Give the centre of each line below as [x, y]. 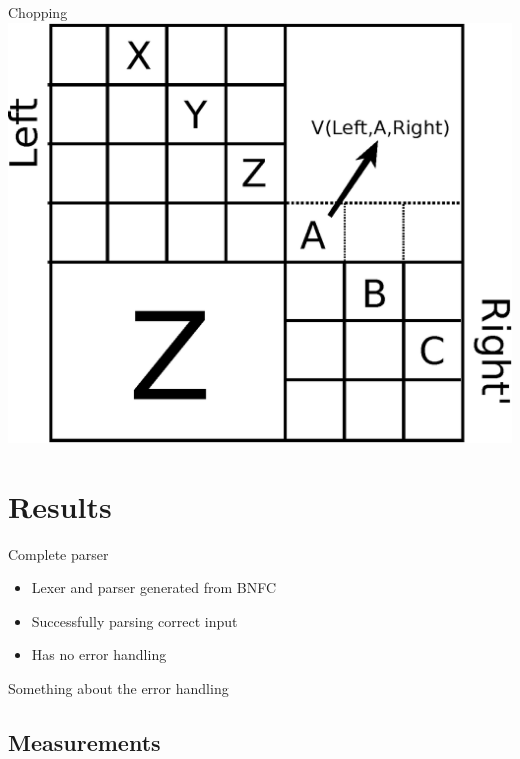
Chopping [38, 12]
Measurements [84, 742]
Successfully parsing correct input [134, 620]
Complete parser [58, 553]
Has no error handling [99, 654]
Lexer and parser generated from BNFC [154, 587]
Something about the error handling [118, 688]
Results [60, 505]
